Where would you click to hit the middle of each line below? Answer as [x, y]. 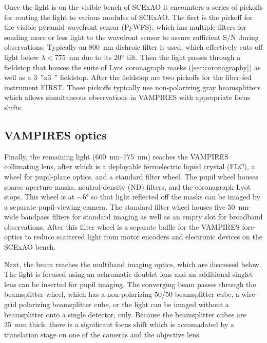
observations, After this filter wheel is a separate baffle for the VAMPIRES [122, 226]
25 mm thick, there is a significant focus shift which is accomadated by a [119, 324]
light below [22, 57]
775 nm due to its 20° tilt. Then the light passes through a [148, 57]
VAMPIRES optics [55, 135]
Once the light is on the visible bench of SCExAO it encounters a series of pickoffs [133, 7]
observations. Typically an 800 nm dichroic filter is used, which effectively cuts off [133, 47]
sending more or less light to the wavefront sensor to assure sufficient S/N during [131, 37]
